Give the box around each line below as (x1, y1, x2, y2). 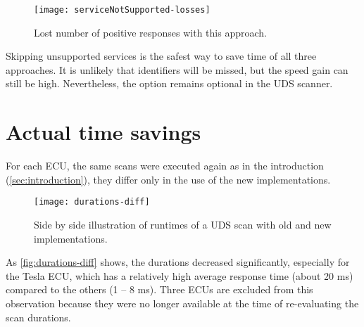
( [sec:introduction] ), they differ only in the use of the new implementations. (6, 172, 331, 186)
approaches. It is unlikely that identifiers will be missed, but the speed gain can (6, 62, 349, 77)
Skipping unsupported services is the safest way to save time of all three (6, 49, 317, 63)
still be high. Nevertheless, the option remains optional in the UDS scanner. (6, 76, 333, 91)
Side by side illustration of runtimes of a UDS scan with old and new (34, 217, 332, 231)
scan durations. (6, 309, 71, 324)
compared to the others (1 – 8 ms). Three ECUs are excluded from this (6, 282, 313, 297)
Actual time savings (6, 117, 201, 146)
